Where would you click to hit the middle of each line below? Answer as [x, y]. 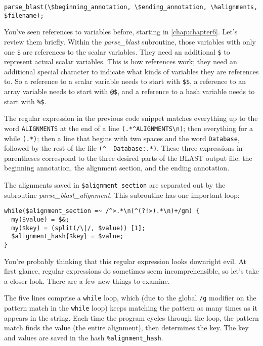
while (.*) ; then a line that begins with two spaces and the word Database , [122, 138]
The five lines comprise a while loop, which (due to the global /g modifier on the [130, 298]
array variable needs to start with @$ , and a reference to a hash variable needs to [129, 91]
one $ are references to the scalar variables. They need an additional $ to [117, 51]
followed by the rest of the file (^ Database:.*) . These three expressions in [123, 148]
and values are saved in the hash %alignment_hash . [84, 337]
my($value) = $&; [40, 219]
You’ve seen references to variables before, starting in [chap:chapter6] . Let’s [121, 32]
